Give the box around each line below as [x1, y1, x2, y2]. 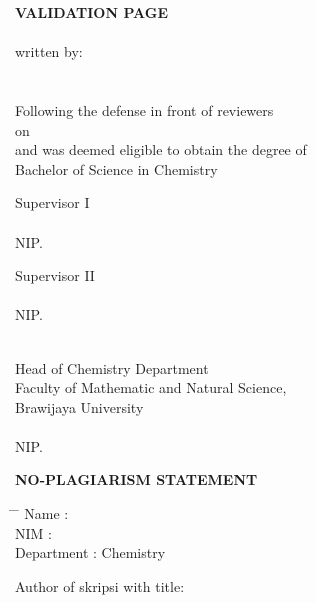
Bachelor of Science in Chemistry [15, 158, 218, 179]
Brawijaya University [15, 396, 144, 417]
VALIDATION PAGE [15, 2, 169, 22]
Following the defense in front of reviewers [15, 99, 274, 120]
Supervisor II [15, 265, 95, 286]
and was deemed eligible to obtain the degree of [15, 139, 307, 160]
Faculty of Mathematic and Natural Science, [15, 377, 287, 398]
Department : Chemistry [15, 542, 166, 563]
